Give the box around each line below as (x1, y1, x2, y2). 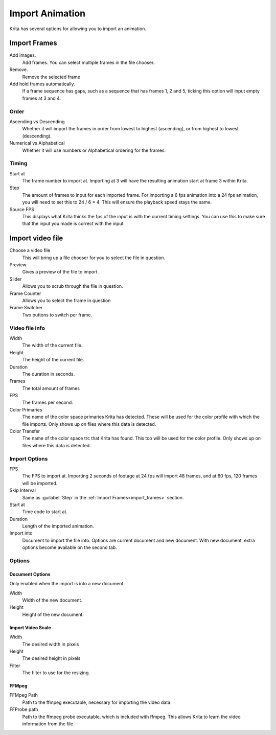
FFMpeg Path (9, 692, 38, 698)
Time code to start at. (22, 509, 68, 515)
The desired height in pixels (22, 655, 81, 661)
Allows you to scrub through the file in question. (22, 283, 123, 289)
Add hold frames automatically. (9, 81, 75, 87)
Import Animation (9, 8, 86, 19)
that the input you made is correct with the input (22, 220, 124, 227)
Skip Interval (9, 487, 36, 493)
